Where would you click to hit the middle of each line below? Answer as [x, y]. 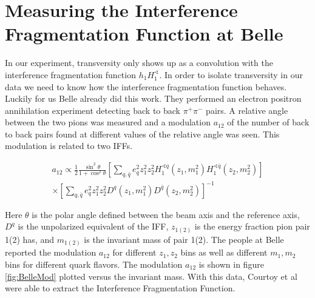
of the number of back [268, 122]
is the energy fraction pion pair [252, 226]
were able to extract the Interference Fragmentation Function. [120, 288]
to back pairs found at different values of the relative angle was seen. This [142, 134]
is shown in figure [231, 264]
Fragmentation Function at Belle [144, 34]
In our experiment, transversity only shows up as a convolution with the [139, 63]
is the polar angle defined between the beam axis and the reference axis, [166, 214]
